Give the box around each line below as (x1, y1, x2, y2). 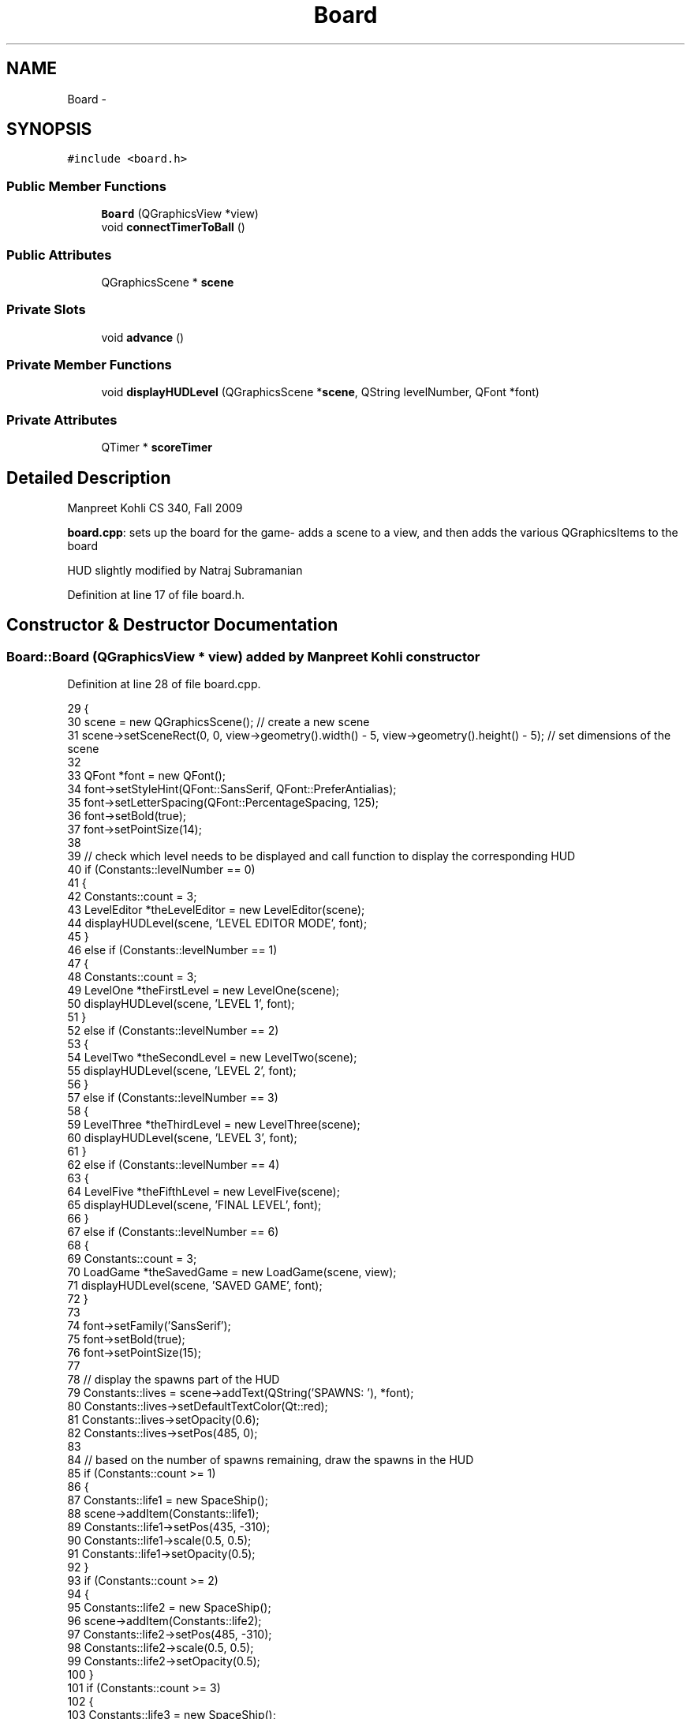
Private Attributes (6, 411, 118, 428)
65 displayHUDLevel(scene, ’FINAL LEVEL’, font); (67, 1198, 322, 1212)
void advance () (101, 330, 185, 344)
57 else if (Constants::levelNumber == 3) (67, 1091, 278, 1105)
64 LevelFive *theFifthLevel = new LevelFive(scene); (67, 1185, 340, 1199)
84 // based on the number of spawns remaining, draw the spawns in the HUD (67, 1453, 474, 1467)
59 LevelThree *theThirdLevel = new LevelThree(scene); (67, 1118, 360, 1132)
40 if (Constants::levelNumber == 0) (67, 863, 256, 877)
